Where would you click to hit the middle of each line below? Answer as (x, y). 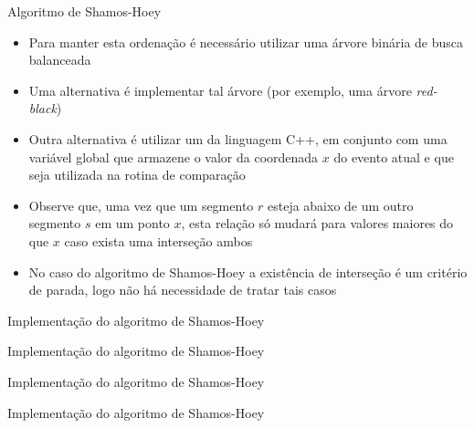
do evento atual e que (394, 157)
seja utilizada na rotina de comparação (137, 175)
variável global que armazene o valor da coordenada (174, 157)
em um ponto (132, 223)
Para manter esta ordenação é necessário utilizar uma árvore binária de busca (246, 42)
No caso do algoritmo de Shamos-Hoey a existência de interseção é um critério (248, 271)
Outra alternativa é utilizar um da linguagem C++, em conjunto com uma (238, 138)
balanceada (60, 60)
